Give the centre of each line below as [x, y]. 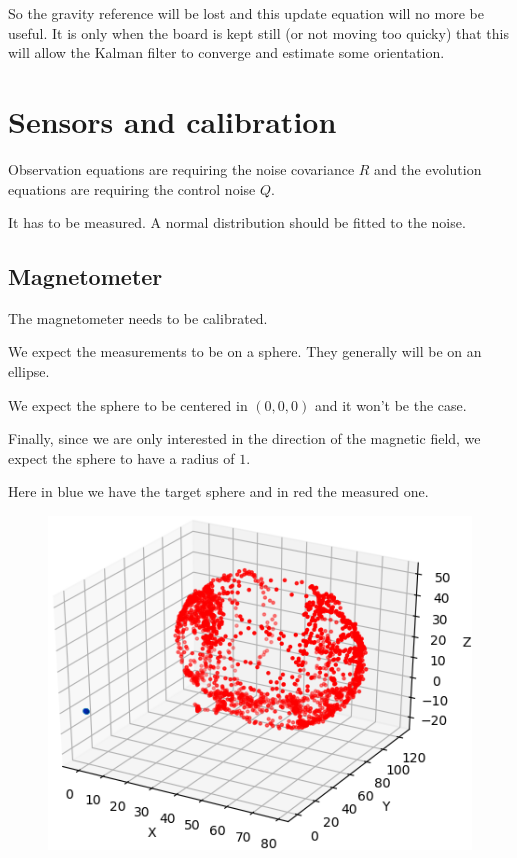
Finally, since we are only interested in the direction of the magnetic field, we [244, 438]
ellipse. [29, 371]
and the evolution [428, 168]
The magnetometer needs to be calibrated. [138, 317]
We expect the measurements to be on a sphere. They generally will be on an [245, 351]
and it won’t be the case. [390, 404]
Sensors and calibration [172, 120]
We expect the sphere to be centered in [128, 404]
